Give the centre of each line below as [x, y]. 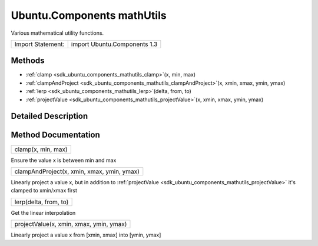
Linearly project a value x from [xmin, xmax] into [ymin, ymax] [86, 235]
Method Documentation [55, 135]
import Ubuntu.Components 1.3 [114, 44]
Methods [28, 61]
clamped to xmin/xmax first [44, 191]
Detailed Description [49, 116]
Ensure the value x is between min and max [64, 160]
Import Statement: [39, 44]
